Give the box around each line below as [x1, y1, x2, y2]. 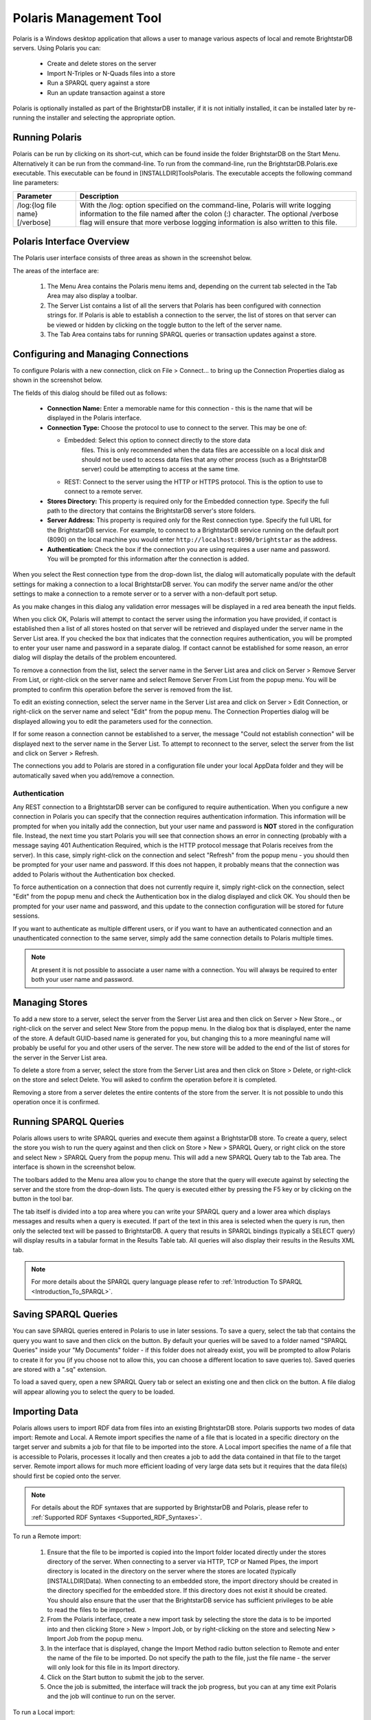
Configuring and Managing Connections [12, 348, 189, 360]
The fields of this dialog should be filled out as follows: [12, 389, 168, 397]
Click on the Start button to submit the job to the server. [47, 1673, 205, 1681]
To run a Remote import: [12, 1532, 82, 1540]
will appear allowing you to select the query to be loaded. [12, 1387, 175, 1396]
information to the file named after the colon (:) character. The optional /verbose [79, 208, 339, 218]
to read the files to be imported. [47, 1605, 137, 1613]
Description [79, 191, 120, 201]
